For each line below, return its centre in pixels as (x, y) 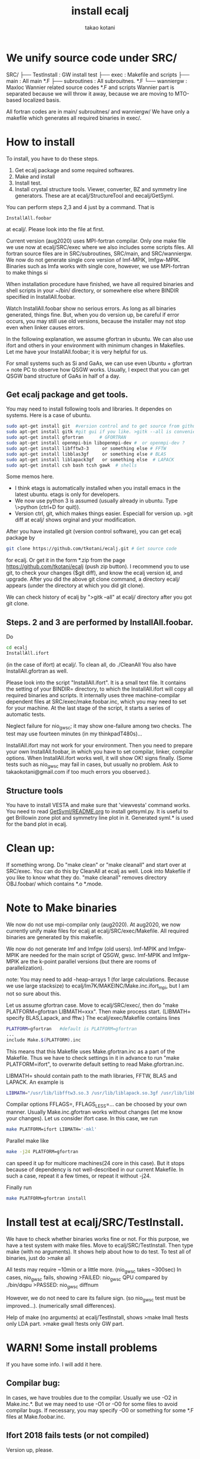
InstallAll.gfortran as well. (37, 671)
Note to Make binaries (62, 908)
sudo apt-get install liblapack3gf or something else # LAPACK (90, 459)
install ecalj (100, 11)
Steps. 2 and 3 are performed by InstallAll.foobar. (100, 622)
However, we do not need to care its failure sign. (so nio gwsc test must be (96, 1299)
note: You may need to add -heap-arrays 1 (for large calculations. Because (98, 980)
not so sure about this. (34, 994)
